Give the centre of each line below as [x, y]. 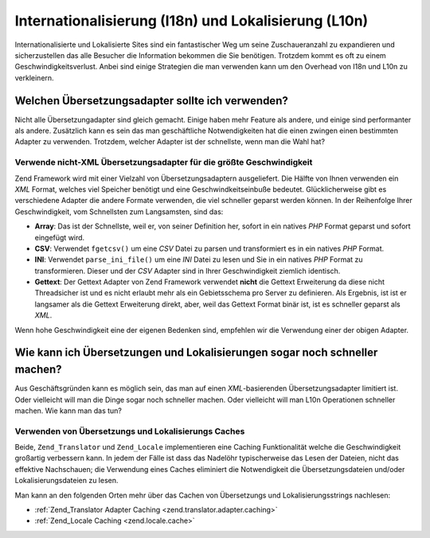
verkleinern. [35, 78]
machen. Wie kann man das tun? [68, 411]
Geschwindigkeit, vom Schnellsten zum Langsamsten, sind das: [119, 212]
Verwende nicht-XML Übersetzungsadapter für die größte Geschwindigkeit [164, 162]
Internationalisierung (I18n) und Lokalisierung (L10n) [192, 21]
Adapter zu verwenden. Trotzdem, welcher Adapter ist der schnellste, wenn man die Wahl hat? [170, 142]
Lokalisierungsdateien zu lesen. [66, 481]
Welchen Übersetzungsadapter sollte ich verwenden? [151, 101]
